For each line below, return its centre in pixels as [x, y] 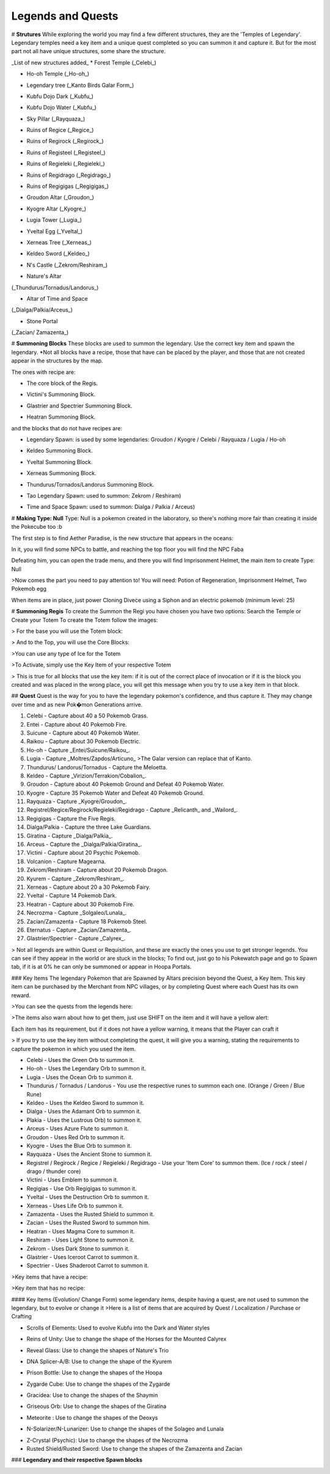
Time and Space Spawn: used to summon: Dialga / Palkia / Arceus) [111, 507]
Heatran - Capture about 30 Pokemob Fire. [80, 904]
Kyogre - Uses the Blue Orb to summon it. [79, 1145]
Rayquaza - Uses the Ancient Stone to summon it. [89, 1154]
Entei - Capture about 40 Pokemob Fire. [77, 724]
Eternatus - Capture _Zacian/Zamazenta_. [79, 930]
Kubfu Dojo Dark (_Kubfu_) [60, 96]
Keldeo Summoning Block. [60, 451]
